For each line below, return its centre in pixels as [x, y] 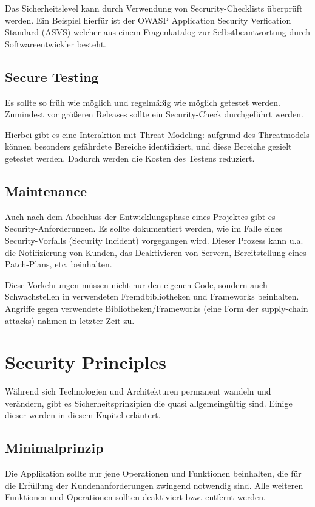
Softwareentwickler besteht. [56, 43]
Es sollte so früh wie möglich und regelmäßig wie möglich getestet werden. [143, 102]
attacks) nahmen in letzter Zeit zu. [70, 320]
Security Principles [86, 362]
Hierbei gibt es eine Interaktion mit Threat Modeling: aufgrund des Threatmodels [157, 134]
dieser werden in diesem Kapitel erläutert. [83, 415]
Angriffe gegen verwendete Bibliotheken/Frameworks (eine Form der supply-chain [157, 308]
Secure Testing [52, 76]
